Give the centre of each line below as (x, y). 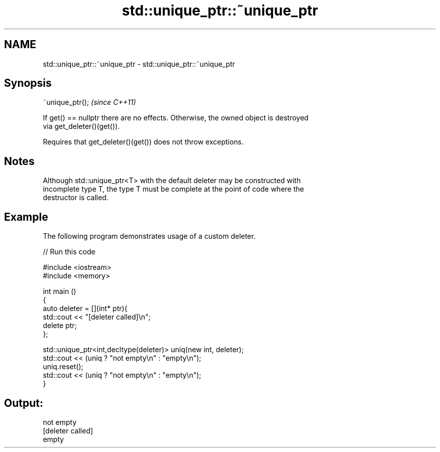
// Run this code (69, 252)
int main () (60, 291)
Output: (24, 403)
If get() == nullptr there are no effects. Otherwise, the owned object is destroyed (176, 118)
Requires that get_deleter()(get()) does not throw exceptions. (143, 142)
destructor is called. (76, 198)
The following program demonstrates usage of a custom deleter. (149, 236)
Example (26, 217)
